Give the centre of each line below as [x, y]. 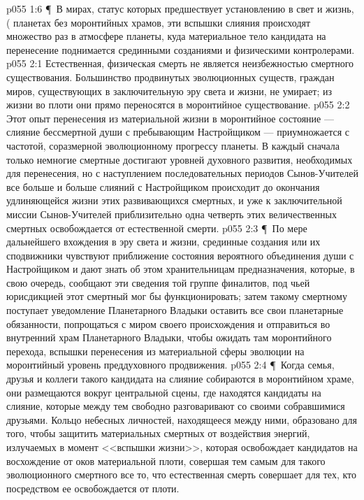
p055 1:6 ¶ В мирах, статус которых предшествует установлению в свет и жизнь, [180, 8]
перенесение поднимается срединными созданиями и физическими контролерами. [181, 49]
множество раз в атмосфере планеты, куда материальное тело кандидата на [166, 36]
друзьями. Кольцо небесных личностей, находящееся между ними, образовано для [182, 419]
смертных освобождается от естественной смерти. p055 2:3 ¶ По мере [157, 228]
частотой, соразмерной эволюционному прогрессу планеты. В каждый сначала [173, 145]
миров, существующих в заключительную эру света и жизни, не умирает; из [169, 91]
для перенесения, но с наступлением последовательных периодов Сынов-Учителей [182, 173]
